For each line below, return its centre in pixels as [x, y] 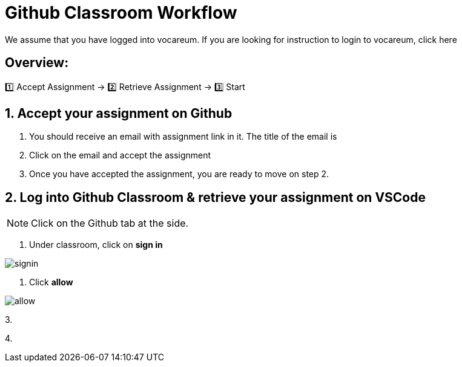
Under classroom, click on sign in [96, 245]
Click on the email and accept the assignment [120, 155]
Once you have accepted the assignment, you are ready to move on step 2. [179, 174]
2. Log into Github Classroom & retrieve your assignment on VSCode [215, 197]
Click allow [51, 282]
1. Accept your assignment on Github [119, 114]
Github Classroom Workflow [121, 13]
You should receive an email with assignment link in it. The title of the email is [183, 137]
